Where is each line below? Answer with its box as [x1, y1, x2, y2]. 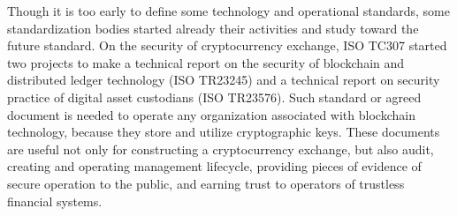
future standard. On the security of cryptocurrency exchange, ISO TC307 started [7, 36, 447, 55]
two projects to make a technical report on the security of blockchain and [7, 53, 405, 71]
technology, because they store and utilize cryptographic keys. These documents [7, 123, 440, 141]
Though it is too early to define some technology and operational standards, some [7, 2, 451, 19]
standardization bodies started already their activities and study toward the [7, 19, 419, 37]
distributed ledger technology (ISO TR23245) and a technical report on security [7, 71, 440, 89]
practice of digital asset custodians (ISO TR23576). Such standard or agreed [7, 87, 422, 106]
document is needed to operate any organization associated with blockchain [7, 105, 415, 123]
